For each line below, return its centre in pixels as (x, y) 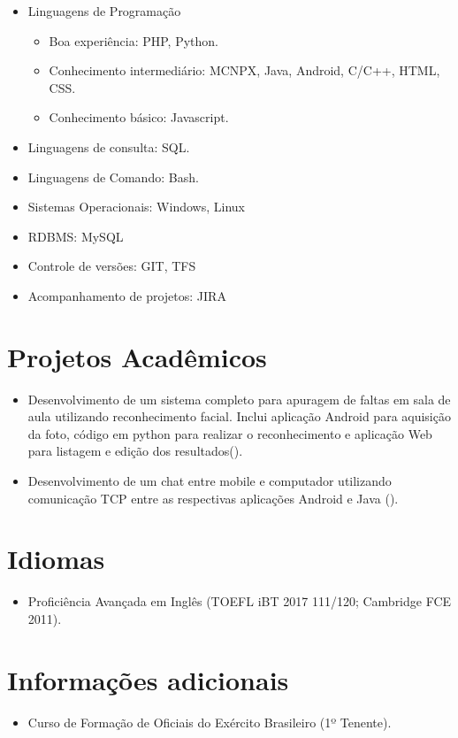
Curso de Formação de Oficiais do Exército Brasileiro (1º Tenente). (210, 722)
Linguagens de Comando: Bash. (113, 177)
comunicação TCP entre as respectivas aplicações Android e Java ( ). (213, 498)
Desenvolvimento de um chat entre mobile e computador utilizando (210, 481)
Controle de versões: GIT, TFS (112, 266)
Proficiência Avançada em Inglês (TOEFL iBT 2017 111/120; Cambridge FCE (240, 601)
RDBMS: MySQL (76, 236)
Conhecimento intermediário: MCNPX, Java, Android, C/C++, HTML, (244, 70)
